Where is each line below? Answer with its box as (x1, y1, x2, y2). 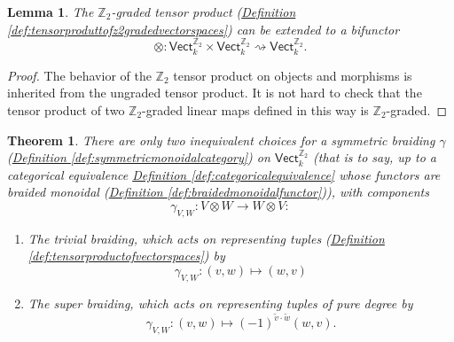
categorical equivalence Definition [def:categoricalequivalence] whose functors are (7, 165, 441, 183)
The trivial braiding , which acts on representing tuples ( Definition (27, 229, 385, 247)
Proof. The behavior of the (7, 66, 152, 84)
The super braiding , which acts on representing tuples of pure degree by (27, 293, 413, 312)
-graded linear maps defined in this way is (142, 101, 369, 120)
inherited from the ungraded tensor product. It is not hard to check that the (7, 83, 422, 102)
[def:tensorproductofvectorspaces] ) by (27, 246, 225, 265)
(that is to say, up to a (313, 148, 436, 167)
